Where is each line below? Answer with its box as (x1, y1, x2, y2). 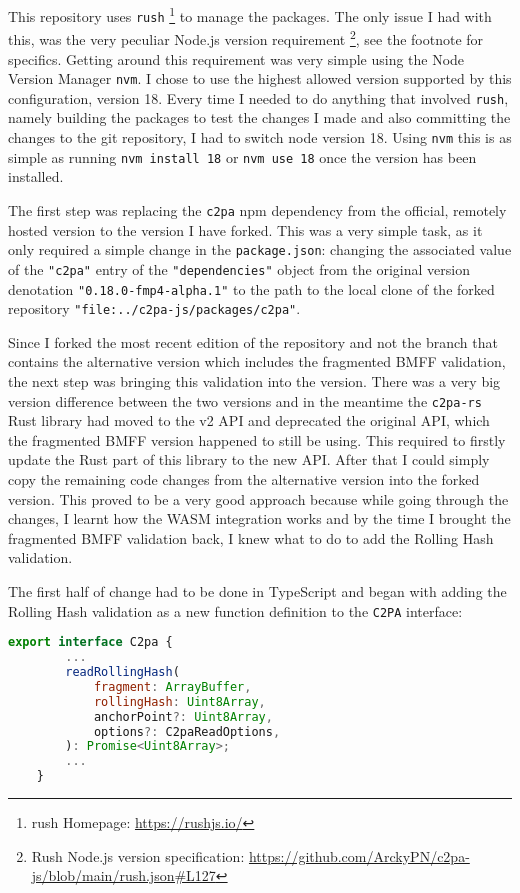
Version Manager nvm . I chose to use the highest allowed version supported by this (8, 68, 512, 89)
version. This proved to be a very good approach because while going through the (8, 488, 509, 509)
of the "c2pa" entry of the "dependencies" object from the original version (8, 258, 470, 279)
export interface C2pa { (8, 635, 173, 650)
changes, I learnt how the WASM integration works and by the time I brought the (8, 508, 511, 529)
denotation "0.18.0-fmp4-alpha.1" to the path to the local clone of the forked (8, 278, 495, 299)
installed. (8, 166, 64, 187)
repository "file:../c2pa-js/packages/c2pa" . (8, 298, 301, 319)
